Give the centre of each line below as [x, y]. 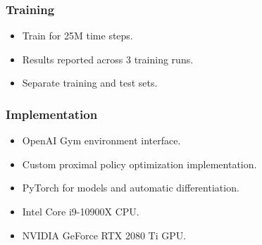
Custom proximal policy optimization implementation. [139, 164]
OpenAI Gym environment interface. [101, 140]
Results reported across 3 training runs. [108, 59]
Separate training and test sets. [90, 83]
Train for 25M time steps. [77, 36]
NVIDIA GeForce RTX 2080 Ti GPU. [104, 235]
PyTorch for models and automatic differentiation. [131, 188]
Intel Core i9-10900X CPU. [81, 211]
